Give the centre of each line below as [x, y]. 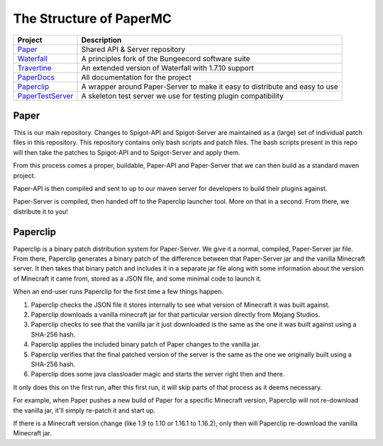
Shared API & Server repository [133, 49]
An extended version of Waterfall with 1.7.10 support [168, 67]
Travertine [35, 67]
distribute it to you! [41, 211]
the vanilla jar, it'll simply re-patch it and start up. [84, 410]
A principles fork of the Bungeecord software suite [166, 58]
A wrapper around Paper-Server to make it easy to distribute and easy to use [210, 87]
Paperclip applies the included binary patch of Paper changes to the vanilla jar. [146, 344]
